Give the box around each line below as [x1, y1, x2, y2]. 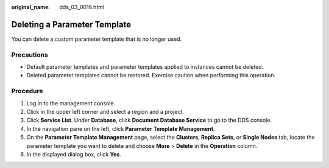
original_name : [11, 4, 51, 10]
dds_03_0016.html [59, 4, 105, 10]
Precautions [11, 51, 48, 59]
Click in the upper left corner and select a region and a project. [26, 108, 184, 115]
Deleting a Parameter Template [11, 19, 132, 30]
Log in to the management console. [26, 99, 116, 107]
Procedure [11, 87, 43, 96]
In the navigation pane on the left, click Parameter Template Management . [26, 125, 215, 132]
